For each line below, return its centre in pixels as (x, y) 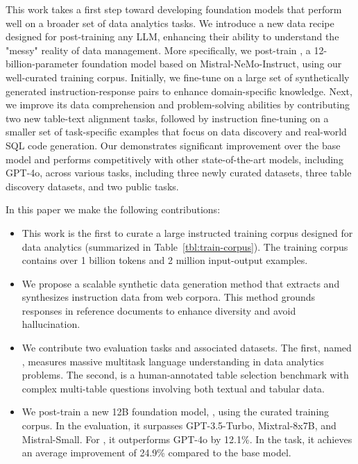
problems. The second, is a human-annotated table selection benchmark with (185, 375)
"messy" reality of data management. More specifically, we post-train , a (158, 50)
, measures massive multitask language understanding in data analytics (173, 361)
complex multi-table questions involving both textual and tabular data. (173, 388)
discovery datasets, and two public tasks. (92, 186)
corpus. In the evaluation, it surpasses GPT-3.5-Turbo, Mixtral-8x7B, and (179, 425)
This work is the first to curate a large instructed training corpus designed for (187, 232)
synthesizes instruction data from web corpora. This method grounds (169, 297)
